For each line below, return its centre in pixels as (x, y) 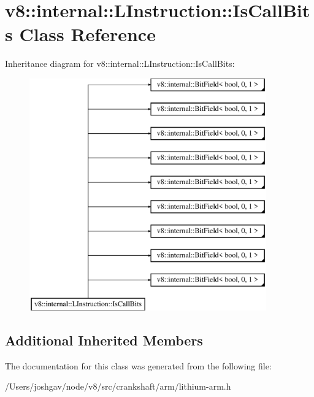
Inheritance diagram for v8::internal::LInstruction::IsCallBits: (120, 64)
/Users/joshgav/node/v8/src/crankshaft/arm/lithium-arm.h (118, 386)
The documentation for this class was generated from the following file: (138, 365)
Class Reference (87, 34)
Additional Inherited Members (104, 340)
